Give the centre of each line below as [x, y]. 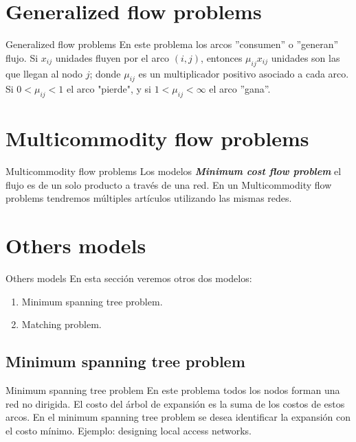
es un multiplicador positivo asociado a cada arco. [244, 73]
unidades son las [305, 57]
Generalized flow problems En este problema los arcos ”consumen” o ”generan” [172, 44]
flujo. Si [22, 57]
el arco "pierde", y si [109, 89]
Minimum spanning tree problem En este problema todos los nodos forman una [173, 390]
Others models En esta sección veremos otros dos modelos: [129, 278]
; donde [105, 73]
